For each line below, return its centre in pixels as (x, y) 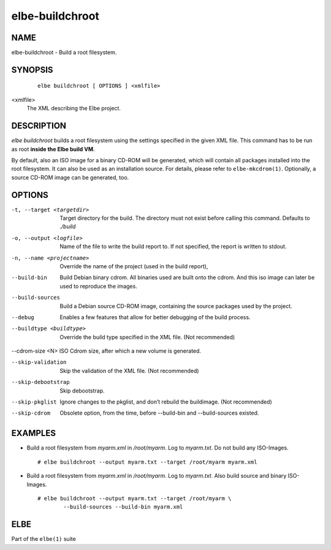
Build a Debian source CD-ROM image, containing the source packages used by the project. (176, 306)
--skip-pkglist (34, 402)
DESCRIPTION (39, 126)
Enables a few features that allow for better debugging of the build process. (155, 317)
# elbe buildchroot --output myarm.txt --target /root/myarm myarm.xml (147, 462)
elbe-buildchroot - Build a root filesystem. (64, 53)
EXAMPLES (34, 433)
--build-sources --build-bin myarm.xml (123, 507)
